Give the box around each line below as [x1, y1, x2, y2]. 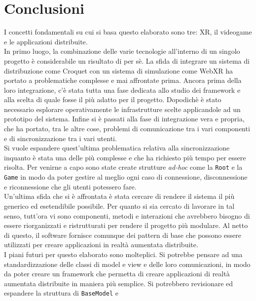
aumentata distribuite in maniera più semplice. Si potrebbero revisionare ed [4, 278, 233, 288]
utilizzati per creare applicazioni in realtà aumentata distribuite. [4, 239, 198, 250]
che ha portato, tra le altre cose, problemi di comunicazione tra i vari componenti [4, 123, 250, 134]
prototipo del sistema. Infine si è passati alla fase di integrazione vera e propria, [4, 113, 245, 124]
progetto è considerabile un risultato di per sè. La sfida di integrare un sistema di [4, 55, 250, 66]
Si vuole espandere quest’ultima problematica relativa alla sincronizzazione [4, 143, 230, 153]
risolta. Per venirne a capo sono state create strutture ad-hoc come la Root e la [4, 162, 243, 172]
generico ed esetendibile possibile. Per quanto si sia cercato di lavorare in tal [4, 200, 235, 211]
